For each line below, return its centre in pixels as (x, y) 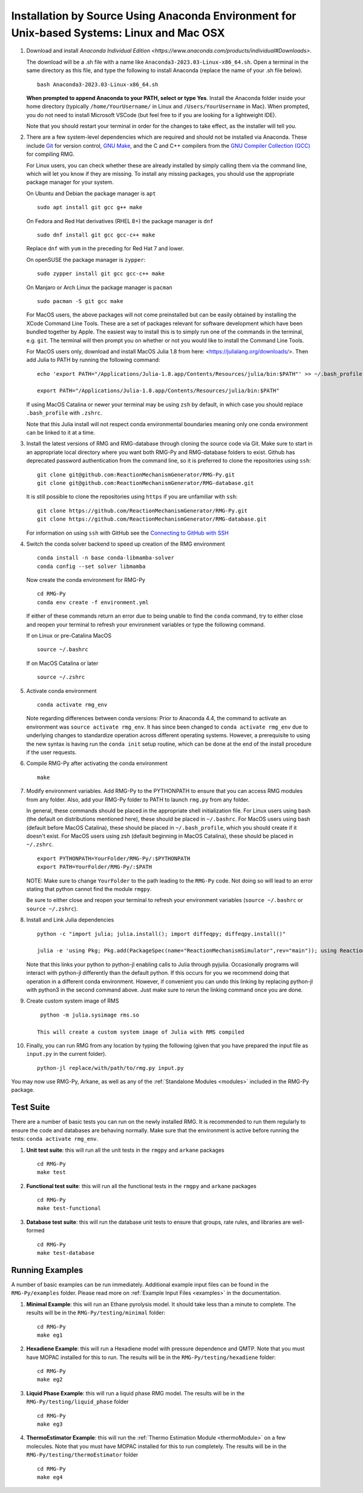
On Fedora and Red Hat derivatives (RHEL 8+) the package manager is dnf (120, 221)
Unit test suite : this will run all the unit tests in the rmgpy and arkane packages (126, 1150)
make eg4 (50, 1477)
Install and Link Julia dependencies (70, 920)
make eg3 (50, 1424)
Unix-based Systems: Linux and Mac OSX (118, 33)
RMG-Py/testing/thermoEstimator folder (82, 1455)
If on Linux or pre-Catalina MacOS (69, 636)
